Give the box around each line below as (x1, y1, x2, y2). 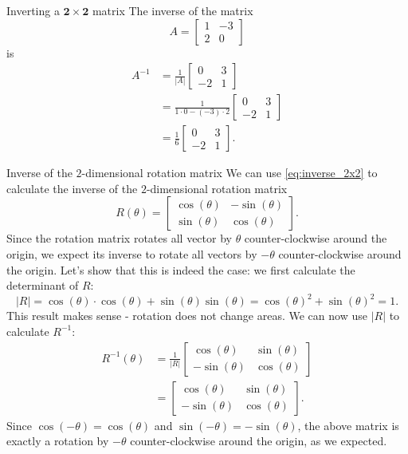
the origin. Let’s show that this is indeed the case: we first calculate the (6, 261, 355, 278)
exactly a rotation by (6, 432, 109, 449)
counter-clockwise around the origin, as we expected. (130, 432, 387, 449)
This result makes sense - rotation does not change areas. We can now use (6, 307, 367, 324)
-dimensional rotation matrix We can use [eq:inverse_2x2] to (81, 164, 378, 181)
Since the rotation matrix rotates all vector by (6, 230, 232, 247)
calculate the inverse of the (6, 180, 138, 196)
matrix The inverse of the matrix (92, 2, 253, 18)
